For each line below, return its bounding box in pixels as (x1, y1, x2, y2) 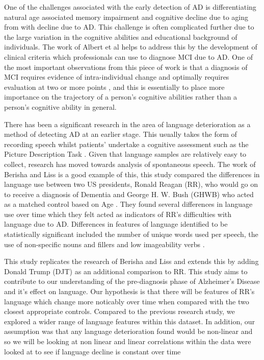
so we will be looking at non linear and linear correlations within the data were (4, 336, 251, 346)
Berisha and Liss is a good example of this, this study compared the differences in (4, 169, 260, 179)
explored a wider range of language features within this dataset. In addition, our (4, 316, 255, 326)
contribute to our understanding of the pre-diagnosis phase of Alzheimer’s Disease (4, 276, 260, 286)
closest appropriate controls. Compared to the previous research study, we (4, 306, 235, 317)
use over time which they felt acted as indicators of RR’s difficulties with (4, 208, 232, 219)
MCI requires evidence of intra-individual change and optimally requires (4, 71, 229, 82)
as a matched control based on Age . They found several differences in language (4, 199, 253, 209)
